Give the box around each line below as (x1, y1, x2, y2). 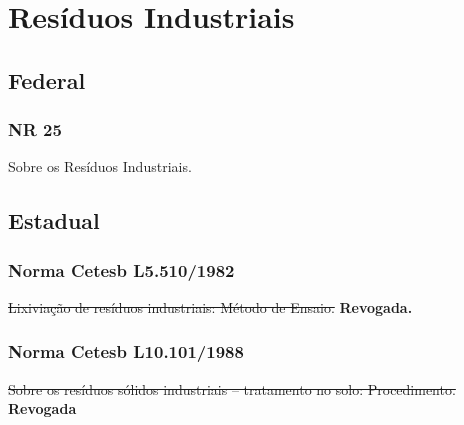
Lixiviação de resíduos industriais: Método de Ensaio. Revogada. (8, 296, 413, 317)
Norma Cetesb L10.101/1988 (8, 339, 244, 364)
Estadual (8, 205, 100, 236)
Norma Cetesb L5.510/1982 (8, 257, 235, 282)
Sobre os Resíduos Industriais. (8, 156, 192, 177)
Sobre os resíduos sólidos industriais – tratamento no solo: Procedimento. (8, 378, 456, 399)
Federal (8, 64, 86, 95)
